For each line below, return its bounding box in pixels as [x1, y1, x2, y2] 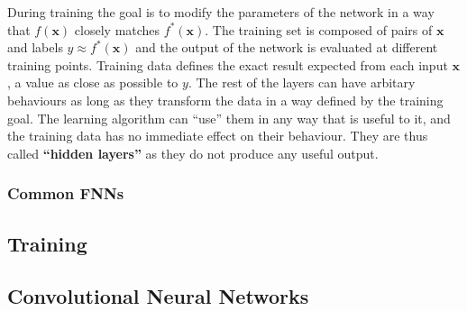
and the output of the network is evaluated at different [135, 38, 438, 57]
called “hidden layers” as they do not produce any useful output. [7, 143, 379, 162]
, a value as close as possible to [7, 73, 179, 92]
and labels [7, 38, 63, 57]
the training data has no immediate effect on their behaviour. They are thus [7, 126, 428, 145]
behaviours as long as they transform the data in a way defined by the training [7, 90, 444, 109]
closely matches [74, 20, 160, 39]
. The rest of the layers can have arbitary [188, 73, 416, 92]
